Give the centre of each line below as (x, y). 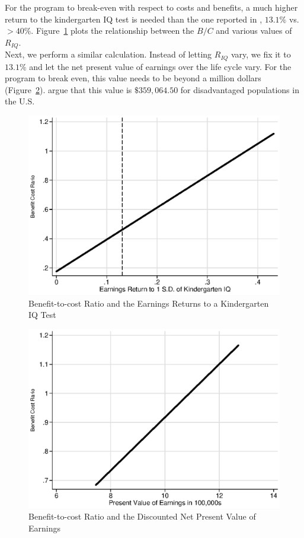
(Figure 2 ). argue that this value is (68, 89)
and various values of (254, 31)
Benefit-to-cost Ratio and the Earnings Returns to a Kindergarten (149, 303)
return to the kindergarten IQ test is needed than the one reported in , (134, 19)
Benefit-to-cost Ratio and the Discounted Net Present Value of (142, 516)
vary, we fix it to (261, 54)
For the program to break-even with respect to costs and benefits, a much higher (151, 7)
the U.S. (20, 101)
